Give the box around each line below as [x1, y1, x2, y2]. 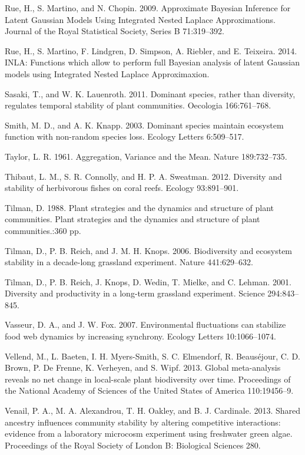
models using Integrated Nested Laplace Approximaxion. [5, 67, 210, 80]
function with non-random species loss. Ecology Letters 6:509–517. [5, 130, 244, 143]
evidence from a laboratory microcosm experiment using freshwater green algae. [5, 427, 293, 440]
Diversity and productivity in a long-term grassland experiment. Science [5, 287, 265, 299]
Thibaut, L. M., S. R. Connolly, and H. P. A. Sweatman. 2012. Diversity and [5, 170, 282, 182]
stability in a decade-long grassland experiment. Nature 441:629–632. [5, 256, 253, 268]
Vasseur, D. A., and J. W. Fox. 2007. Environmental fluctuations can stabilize [5, 318, 286, 331]
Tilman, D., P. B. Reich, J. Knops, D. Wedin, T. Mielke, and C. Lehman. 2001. [5, 275, 291, 288]
